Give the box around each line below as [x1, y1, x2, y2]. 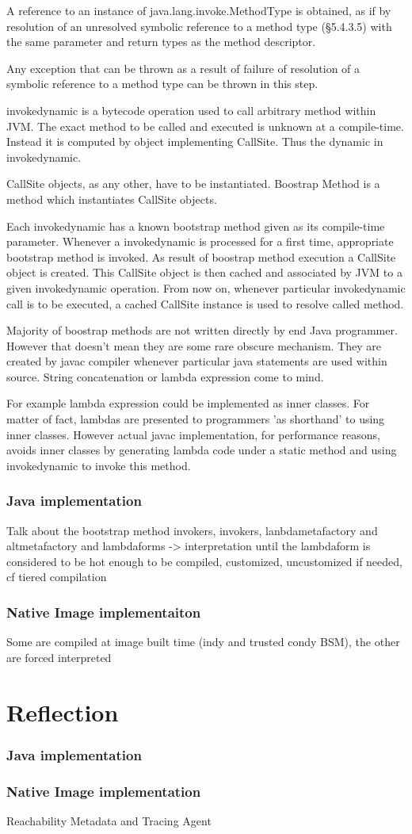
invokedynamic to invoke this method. [6, 457, 191, 473]
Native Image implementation [6, 781, 201, 801]
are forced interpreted [6, 648, 112, 665]
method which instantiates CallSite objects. [6, 190, 217, 207]
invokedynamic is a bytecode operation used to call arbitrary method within [6, 101, 376, 118]
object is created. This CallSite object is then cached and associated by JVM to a [6, 264, 402, 281]
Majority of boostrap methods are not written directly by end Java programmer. [6, 322, 398, 339]
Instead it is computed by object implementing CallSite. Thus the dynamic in [6, 133, 383, 150]
